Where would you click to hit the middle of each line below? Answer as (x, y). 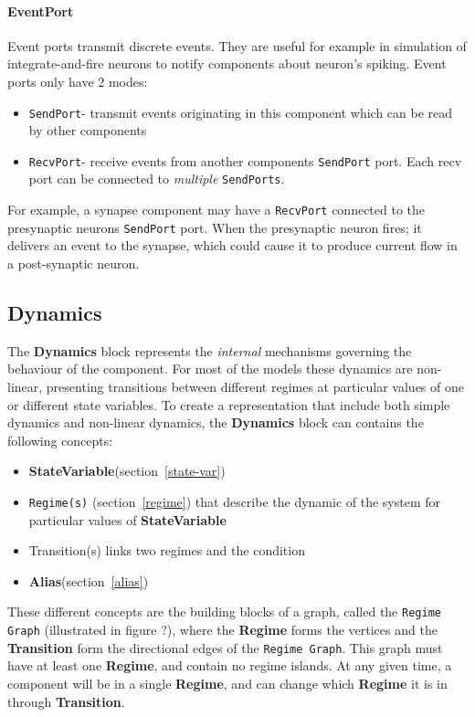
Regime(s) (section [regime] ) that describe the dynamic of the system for (235, 501)
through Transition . (66, 701)
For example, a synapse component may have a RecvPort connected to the (216, 210)
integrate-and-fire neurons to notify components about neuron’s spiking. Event (227, 63)
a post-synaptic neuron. (74, 264)
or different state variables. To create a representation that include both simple (229, 404)
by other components (88, 130)
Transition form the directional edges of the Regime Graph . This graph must (225, 647)
